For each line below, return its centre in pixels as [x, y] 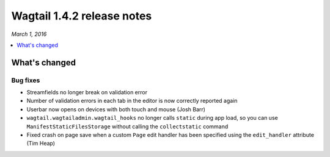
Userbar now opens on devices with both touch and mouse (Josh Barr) [116, 109]
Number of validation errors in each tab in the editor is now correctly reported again [132, 101]
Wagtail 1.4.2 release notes [82, 16]
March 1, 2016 [29, 34]
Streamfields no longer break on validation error [87, 92]
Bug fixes [26, 80]
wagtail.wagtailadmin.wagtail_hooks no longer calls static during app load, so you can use [152, 118]
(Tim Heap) [41, 144]
